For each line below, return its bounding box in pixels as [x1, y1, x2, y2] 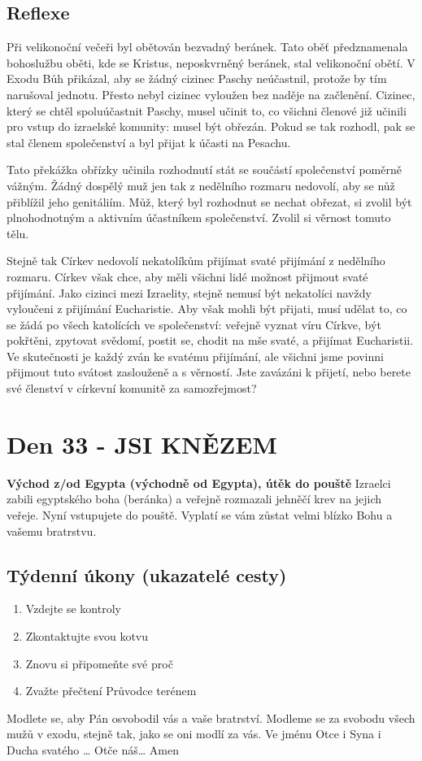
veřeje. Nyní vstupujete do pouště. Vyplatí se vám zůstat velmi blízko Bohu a [7, 506, 393, 523]
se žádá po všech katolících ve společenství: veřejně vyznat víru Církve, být [7, 315, 381, 333]
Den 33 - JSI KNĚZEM [7, 427, 277, 460]
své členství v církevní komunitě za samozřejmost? [7, 380, 257, 397]
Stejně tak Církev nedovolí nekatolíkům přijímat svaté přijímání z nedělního [7, 252, 385, 269]
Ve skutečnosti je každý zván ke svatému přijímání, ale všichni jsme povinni [7, 347, 384, 364]
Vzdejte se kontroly [25, 600, 121, 617]
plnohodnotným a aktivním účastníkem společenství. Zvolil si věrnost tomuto [7, 209, 391, 226]
